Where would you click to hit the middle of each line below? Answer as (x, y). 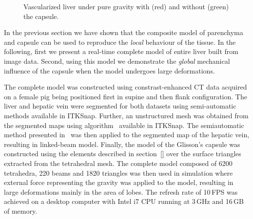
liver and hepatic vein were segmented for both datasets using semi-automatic (120, 106)
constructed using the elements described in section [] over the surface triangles (123, 154)
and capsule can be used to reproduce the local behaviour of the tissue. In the (120, 42)
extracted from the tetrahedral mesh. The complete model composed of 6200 (118, 163)
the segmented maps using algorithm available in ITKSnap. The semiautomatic (124, 125)
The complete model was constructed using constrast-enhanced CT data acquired (126, 87)
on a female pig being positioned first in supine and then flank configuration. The (126, 96)
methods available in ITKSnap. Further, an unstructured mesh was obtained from (126, 115)
